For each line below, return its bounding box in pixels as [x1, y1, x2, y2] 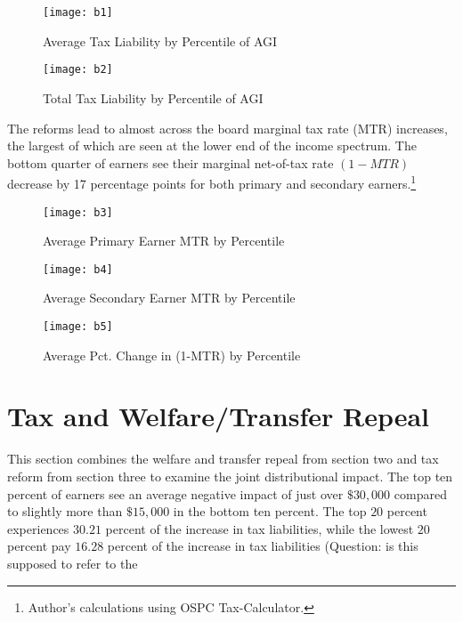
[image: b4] [43, 263, 113, 276]
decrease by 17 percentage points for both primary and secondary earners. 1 [7, 172, 417, 192]
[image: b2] [43, 63, 113, 77]
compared [394, 484, 447, 503]
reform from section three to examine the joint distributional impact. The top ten [7, 467, 453, 485]
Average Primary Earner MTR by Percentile [43, 231, 285, 250]
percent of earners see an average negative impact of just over [7, 484, 344, 503]
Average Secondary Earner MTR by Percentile [43, 288, 296, 307]
